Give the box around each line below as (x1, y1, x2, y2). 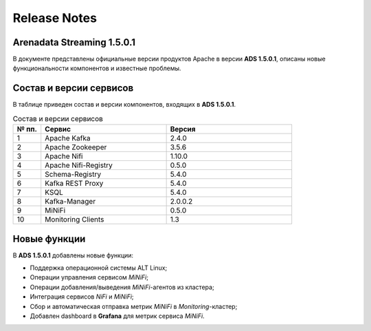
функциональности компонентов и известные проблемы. (12, 64, 181, 72)
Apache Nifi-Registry (45, 160, 113, 170)
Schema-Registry (45, 169, 102, 179)
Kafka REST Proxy (45, 179, 104, 189)
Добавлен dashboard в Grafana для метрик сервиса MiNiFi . (30, 312, 205, 320)
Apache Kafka (45, 134, 91, 143)
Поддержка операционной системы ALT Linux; (30, 264, 168, 272)
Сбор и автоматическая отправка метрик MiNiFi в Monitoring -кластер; (30, 302, 238, 310)
